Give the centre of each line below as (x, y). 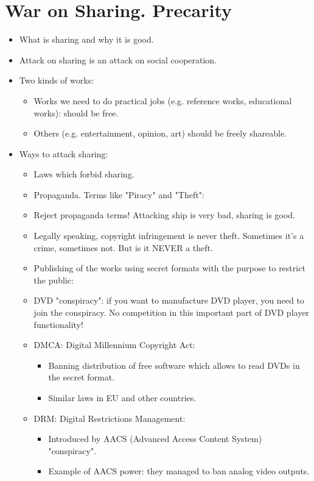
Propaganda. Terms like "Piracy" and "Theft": (119, 194)
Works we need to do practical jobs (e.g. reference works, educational (163, 100)
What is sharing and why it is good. (86, 39)
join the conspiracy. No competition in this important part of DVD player (171, 312)
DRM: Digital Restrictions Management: (110, 418)
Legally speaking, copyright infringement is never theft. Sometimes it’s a (169, 236)
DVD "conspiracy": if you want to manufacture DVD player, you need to (169, 300)
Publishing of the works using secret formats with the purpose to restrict (169, 268)
